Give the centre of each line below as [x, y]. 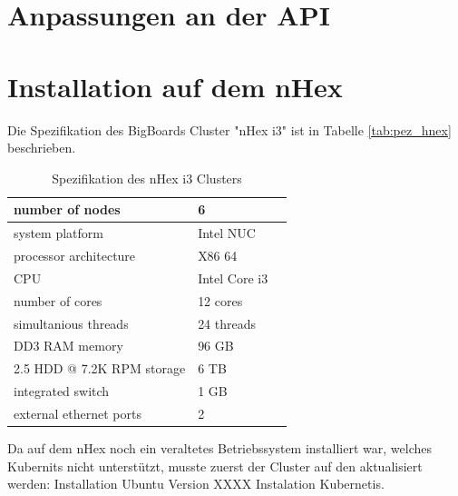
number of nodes [67, 209]
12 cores [220, 300]
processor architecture [75, 255]
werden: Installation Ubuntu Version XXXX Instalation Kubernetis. [196, 484]
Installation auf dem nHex [175, 86]
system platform [58, 233]
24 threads [227, 323]
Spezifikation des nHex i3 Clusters [147, 178]
